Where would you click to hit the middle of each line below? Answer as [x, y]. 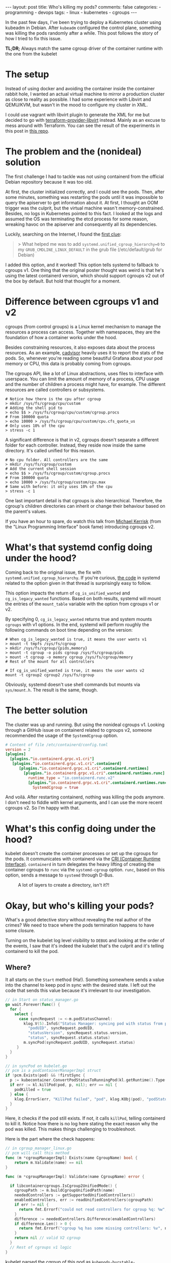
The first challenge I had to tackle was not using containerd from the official [85, 176]
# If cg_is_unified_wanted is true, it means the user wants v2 [75, 671]
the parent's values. [26, 511]
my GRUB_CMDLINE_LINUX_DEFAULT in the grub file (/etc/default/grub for [90, 249]
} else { [19, 1094]
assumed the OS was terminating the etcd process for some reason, [77, 219]
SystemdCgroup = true [55, 787]
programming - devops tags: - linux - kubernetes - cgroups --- [71, 12]
